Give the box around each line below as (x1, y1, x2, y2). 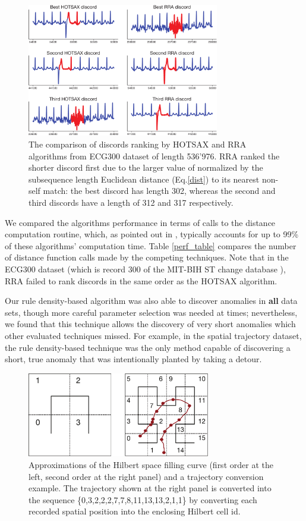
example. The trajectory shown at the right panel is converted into (29, 482, 272, 494)
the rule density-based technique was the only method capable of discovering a (5, 341, 291, 353)
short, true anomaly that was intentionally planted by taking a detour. (5, 353, 262, 365)
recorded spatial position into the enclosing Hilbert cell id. (29, 505, 241, 517)
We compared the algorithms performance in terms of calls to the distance (5, 216, 276, 228)
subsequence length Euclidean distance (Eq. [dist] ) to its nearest (29, 172, 260, 185)
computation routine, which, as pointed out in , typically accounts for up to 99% (5, 228, 299, 240)
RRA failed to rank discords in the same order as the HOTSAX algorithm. (5, 274, 277, 287)
